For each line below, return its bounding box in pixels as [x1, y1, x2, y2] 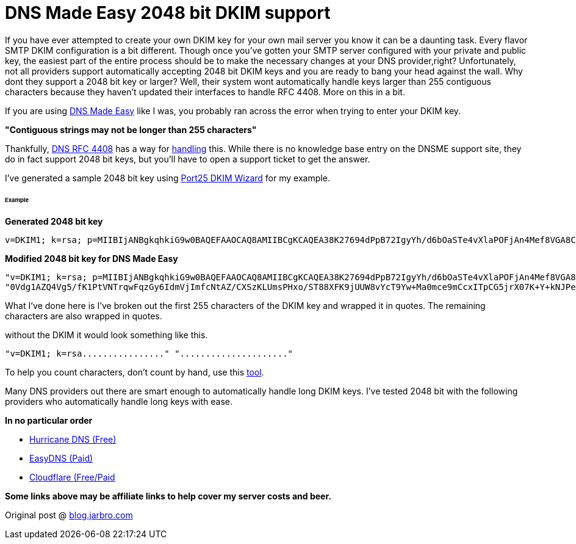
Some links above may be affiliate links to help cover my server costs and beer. [5, 491, 331, 502]
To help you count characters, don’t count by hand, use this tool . [5, 367, 264, 378]
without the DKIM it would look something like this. [5, 330, 208, 341]
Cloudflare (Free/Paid [29, 472, 115, 483]
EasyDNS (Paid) [29, 453, 93, 464]
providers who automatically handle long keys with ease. [5, 396, 233, 407]
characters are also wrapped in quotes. [5, 311, 162, 322]
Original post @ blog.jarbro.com [5, 510, 133, 521]
